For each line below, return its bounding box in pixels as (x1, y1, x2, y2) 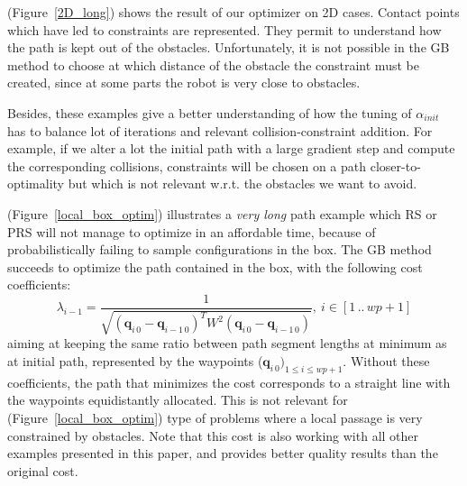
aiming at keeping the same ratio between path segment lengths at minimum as (7, 334, 447, 353)
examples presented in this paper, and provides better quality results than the (7, 444, 438, 463)
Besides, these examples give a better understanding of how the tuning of (7, 103, 412, 122)
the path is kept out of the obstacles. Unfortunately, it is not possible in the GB (7, 38, 450, 57)
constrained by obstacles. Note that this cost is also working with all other (7, 426, 419, 445)
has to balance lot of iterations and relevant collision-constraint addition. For (7, 121, 433, 140)
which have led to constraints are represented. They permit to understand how (7, 20, 442, 39)
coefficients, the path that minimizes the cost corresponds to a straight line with (7, 372, 451, 391)
